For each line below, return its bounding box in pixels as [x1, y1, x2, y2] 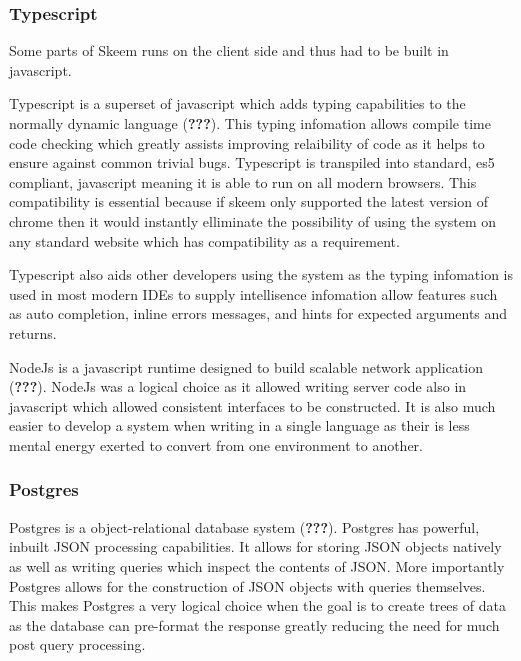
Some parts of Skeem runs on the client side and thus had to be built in [9, 40, 449, 61]
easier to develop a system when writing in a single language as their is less [9, 415, 470, 436]
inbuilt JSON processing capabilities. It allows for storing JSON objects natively [9, 536, 502, 557]
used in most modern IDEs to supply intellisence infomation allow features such [9, 283, 498, 304]
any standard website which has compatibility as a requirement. [9, 230, 400, 251]
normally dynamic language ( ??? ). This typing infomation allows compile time [9, 113, 491, 133]
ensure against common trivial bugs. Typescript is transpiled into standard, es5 [9, 152, 495, 173]
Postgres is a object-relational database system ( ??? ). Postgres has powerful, [9, 516, 480, 537]
